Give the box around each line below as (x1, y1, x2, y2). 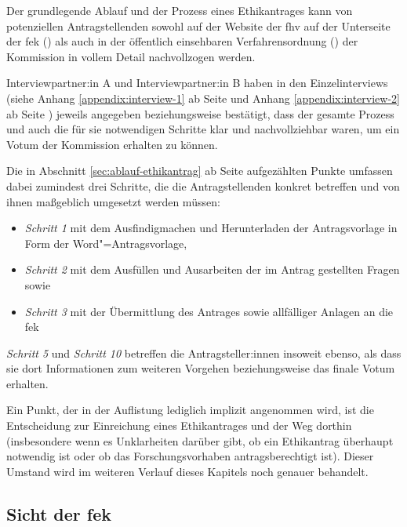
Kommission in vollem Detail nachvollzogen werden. (6, 48, 256, 64)
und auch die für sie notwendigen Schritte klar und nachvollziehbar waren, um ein (6, 121, 400, 137)
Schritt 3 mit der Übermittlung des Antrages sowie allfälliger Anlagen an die (24, 303, 394, 319)
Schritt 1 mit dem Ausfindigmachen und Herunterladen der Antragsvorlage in (24, 220, 398, 236)
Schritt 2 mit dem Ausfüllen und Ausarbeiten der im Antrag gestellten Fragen (24, 261, 400, 278)
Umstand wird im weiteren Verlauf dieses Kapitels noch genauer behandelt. (6, 463, 369, 479)
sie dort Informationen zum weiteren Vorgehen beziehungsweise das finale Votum (6, 360, 395, 376)
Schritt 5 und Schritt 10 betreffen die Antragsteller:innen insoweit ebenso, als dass (6, 344, 402, 361)
